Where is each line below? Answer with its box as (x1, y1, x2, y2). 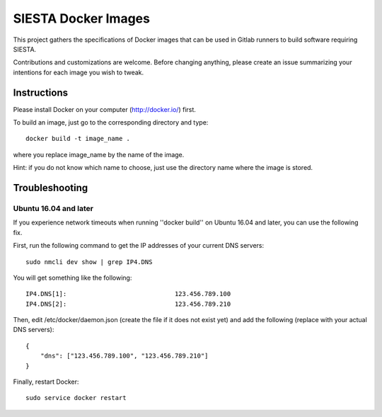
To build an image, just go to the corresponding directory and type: (13, 118, 209, 127)
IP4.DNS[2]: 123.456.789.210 (25, 299, 231, 308)
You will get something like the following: (13, 273, 132, 282)
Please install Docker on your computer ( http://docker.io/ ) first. (13, 105, 196, 113)
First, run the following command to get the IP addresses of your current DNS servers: (13, 241, 265, 250)
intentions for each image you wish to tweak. (13, 68, 144, 76)
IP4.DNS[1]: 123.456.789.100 (25, 290, 231, 298)
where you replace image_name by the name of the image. (13, 150, 185, 159)
